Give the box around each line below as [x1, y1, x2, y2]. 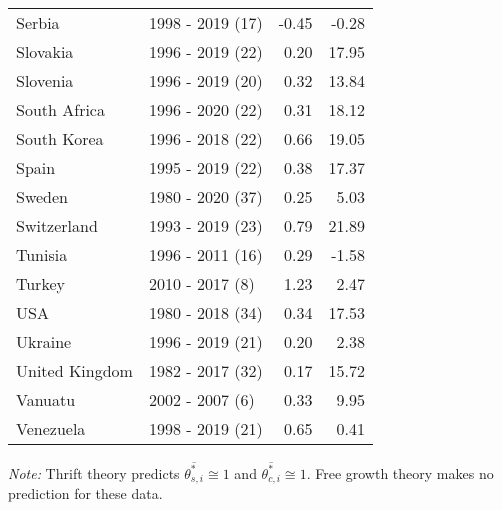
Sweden [16, 185, 69, 208]
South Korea [16, 127, 104, 150]
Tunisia [16, 243, 68, 266]
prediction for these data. [8, 483, 163, 504]
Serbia [16, 11, 60, 34]
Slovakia [16, 40, 74, 63]
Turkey [16, 272, 65, 295]
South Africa [16, 98, 105, 121]
